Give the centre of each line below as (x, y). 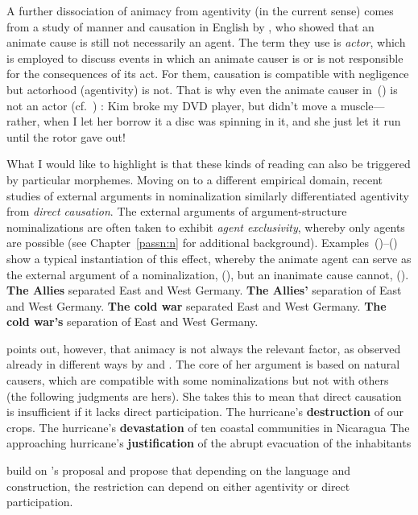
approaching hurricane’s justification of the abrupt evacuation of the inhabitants (209, 443)
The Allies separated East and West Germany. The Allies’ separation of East (204, 290)
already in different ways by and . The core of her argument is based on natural (203, 364)
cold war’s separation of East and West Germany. (132, 321)
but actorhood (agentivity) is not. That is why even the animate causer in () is (202, 89)
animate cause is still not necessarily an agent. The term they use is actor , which (206, 42)
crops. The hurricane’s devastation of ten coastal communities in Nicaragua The (208, 427)
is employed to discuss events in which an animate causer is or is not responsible (205, 58)
